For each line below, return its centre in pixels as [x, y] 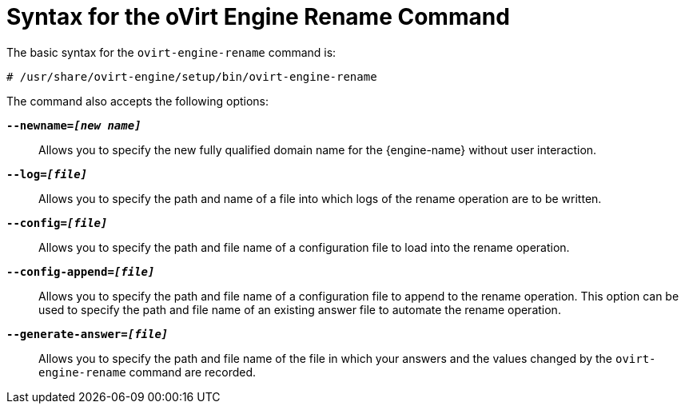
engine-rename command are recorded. [147, 372]
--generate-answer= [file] [88, 334]
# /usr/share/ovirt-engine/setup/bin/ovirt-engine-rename [192, 76]
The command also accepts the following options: [138, 101]
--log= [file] [47, 174]
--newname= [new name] [74, 125]
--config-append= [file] [81, 271]
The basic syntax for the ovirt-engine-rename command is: [171, 52]
